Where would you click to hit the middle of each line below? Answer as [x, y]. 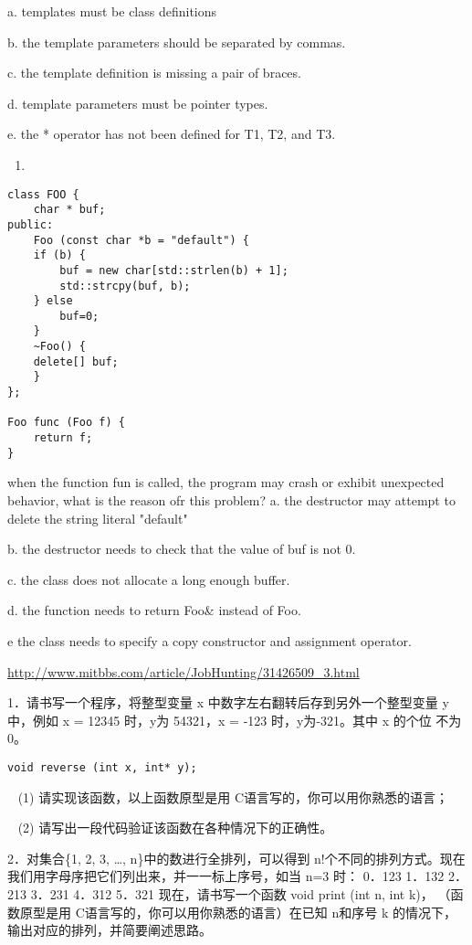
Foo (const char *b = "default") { [141, 240]
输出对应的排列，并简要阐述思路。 [110, 930]
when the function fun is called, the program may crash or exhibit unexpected [226, 482]
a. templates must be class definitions [112, 11]
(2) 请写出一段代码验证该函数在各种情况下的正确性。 [175, 828]
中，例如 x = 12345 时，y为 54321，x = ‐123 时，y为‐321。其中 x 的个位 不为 [235, 720]
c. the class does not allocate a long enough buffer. [149, 579]
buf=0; [79, 316]
